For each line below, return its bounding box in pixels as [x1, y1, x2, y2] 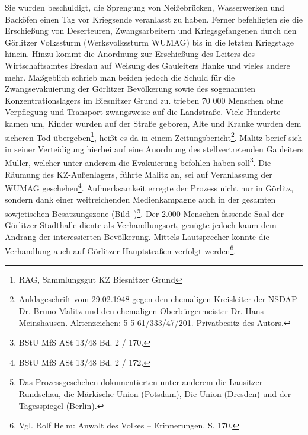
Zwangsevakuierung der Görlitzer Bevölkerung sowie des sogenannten [5, 82, 256, 95]
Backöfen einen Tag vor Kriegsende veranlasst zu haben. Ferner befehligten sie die [5, 12, 303, 25]
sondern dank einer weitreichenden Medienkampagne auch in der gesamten [5, 193, 276, 206]
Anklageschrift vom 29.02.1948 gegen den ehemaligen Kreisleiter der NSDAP [18, 293, 297, 305]
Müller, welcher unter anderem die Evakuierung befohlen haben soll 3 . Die [5, 155, 271, 169]
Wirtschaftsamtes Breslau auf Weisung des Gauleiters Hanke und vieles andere [5, 59, 290, 71]
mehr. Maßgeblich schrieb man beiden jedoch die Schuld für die [5, 71, 235, 83]
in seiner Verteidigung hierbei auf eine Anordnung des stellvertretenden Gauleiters [5, 142, 303, 155]
